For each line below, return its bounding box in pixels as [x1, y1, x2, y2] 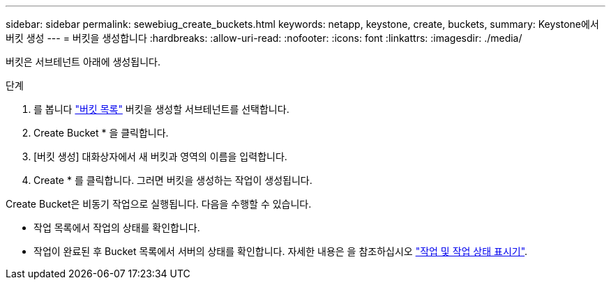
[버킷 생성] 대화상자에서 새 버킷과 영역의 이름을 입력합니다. [33, 151, 287, 162]
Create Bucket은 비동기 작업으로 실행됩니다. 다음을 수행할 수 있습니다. [6, 198, 312, 210]
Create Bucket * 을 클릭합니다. [33, 127, 169, 139]
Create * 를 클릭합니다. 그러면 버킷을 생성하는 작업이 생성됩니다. [33, 174, 312, 186]
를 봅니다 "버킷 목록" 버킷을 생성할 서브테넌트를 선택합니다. [33, 103, 289, 115]
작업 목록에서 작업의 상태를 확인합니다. [33, 222, 200, 233]
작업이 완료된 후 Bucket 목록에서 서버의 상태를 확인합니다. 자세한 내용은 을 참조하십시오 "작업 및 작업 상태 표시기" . [33, 245, 528, 257]
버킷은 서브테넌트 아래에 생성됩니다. [6, 56, 160, 68]
